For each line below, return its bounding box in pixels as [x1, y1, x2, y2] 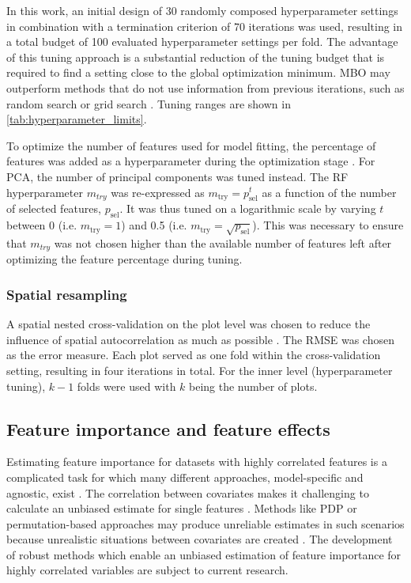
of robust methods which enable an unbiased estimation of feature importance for [6, 546, 402, 562]
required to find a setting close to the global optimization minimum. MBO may [6, 64, 390, 81]
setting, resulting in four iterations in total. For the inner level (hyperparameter [6, 362, 393, 378]
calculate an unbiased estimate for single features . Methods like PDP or [6, 500, 357, 517]
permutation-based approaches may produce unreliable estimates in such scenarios [6, 515, 405, 532]
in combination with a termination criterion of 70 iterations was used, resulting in [6, 17, 403, 34]
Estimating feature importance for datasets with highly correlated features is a [6, 453, 387, 470]
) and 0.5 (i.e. [121, 217, 187, 233]
